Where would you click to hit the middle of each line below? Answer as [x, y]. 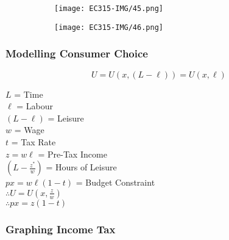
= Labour [35, 106]
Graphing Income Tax [61, 229]
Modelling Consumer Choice [77, 53]
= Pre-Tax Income [72, 154]
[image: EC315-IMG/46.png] [109, 27]
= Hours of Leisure [81, 167]
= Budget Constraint [115, 182]
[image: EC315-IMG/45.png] [109, 9]
